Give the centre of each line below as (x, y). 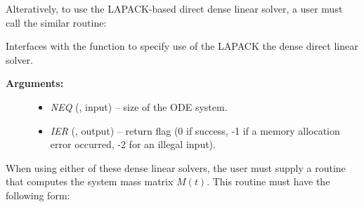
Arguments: (35, 83)
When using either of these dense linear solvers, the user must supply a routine (176, 167)
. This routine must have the (268, 181)
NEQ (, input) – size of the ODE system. (139, 106)
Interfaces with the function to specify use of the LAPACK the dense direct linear (182, 46)
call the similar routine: (56, 22)
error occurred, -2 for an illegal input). (133, 144)
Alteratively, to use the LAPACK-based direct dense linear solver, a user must (174, 8)
